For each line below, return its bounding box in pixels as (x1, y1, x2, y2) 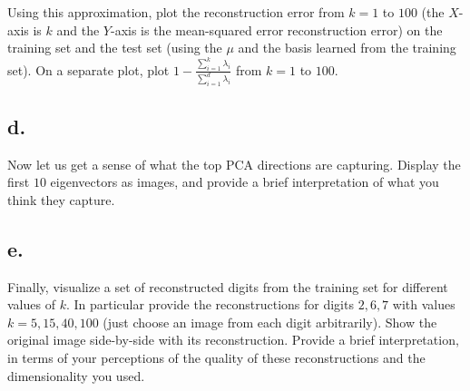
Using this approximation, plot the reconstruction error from (7, 3, 345, 21)
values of (7, 295, 55, 314)
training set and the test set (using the (7, 38, 222, 57)
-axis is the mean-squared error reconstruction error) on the (110, 20, 443, 39)
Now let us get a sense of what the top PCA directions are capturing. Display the (7, 154, 461, 173)
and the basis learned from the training (238, 38, 456, 57)
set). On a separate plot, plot (7, 60, 170, 79)
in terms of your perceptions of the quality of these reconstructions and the (7, 348, 426, 367)
